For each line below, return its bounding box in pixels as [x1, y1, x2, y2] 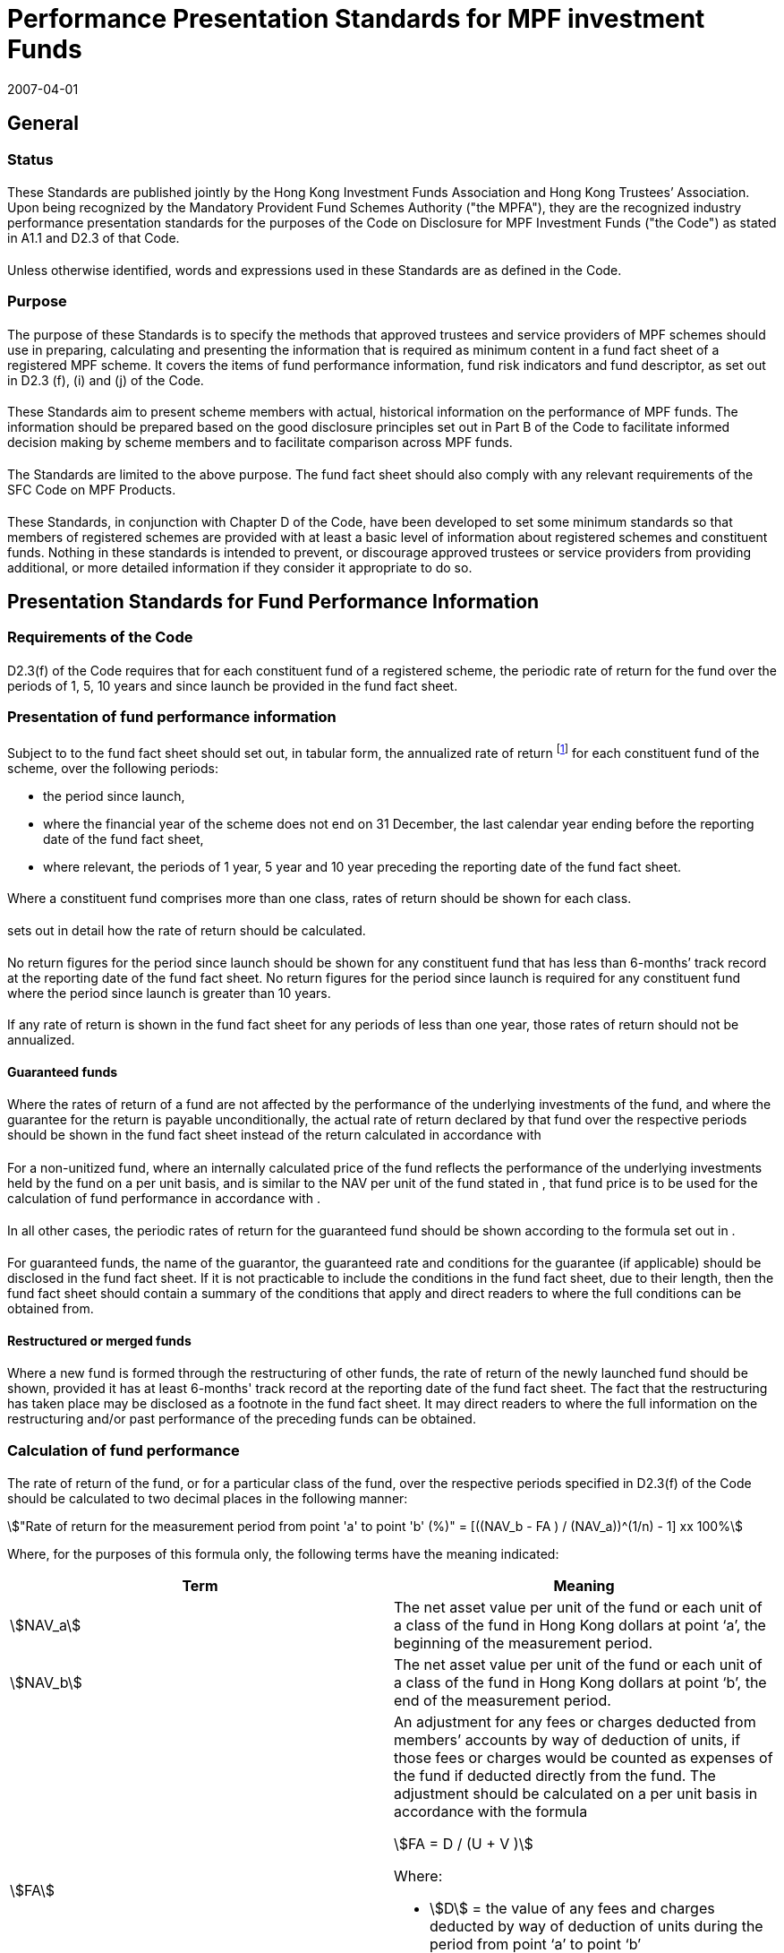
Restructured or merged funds [7, 1332, 192, 1348]
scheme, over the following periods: [7, 760, 218, 776]
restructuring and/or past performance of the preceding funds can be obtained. [7, 1411, 476, 1427]
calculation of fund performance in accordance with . [7, 1190, 320, 1206]
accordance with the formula [394, 1802, 588, 1821]
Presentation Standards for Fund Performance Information [7, 590, 540, 614]
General [7, 112, 80, 135]
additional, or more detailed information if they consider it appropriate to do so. [7, 559, 473, 575]
